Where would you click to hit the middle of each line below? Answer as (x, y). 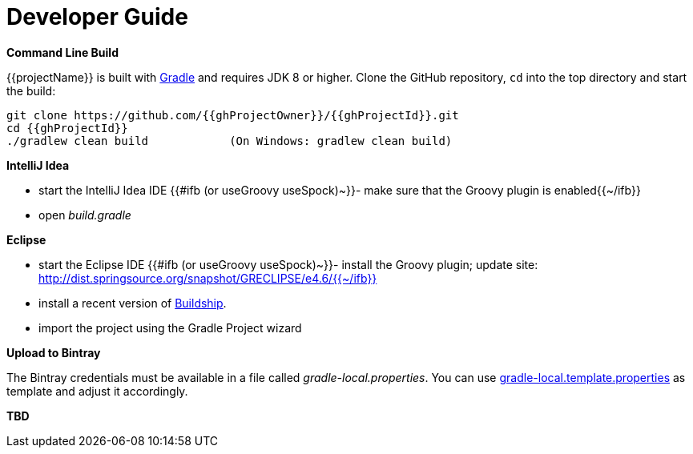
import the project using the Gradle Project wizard (170, 327)
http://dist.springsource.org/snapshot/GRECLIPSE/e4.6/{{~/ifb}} (208, 278)
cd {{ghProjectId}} (67, 128)
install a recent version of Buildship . (133, 303)
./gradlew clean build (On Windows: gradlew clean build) (230, 141)
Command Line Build (62, 52)
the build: (31, 90)
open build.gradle (85, 215)
